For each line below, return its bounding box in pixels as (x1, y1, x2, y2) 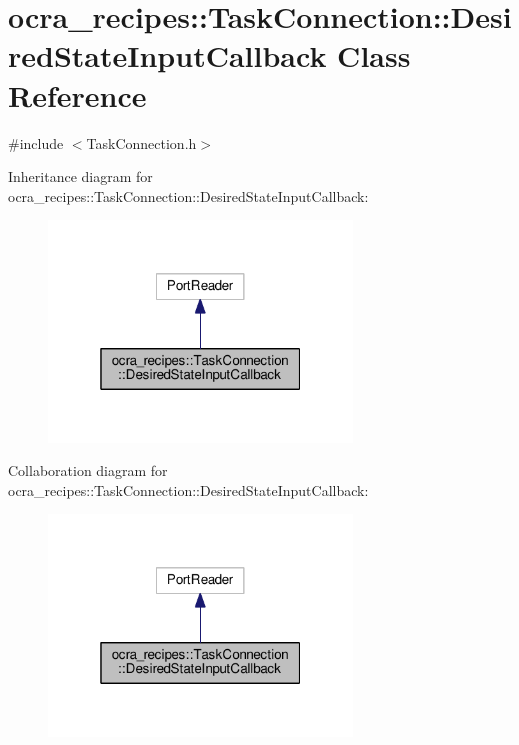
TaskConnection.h (86, 132, 197, 153)
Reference (8, 74, 147, 115)
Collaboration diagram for (8, 460, 168, 481)
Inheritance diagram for (8, 166, 153, 187)
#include (8, 132, 64, 153)
